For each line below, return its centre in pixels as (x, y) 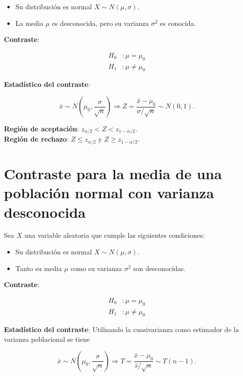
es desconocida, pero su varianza (100, 23)
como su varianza (96, 268)
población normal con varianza (109, 193)
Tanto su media (39, 268)
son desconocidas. (160, 268)
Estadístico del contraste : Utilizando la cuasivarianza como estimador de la (121, 329)
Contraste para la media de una (113, 174)
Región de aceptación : (41, 129)
